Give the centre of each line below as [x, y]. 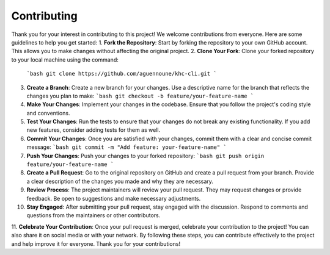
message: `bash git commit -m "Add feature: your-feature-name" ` [127, 147]
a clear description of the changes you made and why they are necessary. [120, 181]
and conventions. [48, 113]
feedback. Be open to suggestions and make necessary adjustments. [114, 198]
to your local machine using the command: [65, 59]
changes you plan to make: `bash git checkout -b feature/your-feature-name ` [140, 96]
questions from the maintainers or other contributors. [94, 215]
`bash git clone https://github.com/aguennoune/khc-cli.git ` [122, 74]
